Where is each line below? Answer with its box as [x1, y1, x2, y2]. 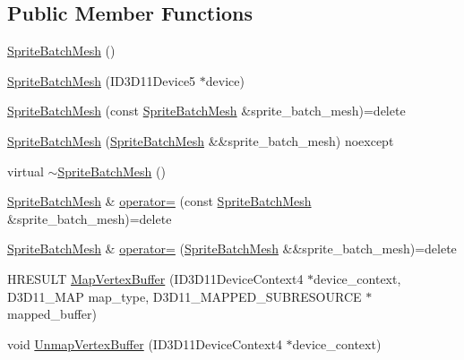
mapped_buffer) [7, 304, 98, 323]
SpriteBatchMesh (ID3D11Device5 [7, 71, 196, 90]
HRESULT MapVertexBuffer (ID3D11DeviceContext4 [7, 269, 304, 287]
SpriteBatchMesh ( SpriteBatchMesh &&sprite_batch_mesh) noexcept [7, 131, 394, 150]
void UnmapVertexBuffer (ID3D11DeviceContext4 [7, 334, 282, 353]
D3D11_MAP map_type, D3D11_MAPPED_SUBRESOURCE [7, 287, 362, 305]
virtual [7, 161, 44, 180]
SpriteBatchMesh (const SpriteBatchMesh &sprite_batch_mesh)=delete [7, 101, 406, 120]
